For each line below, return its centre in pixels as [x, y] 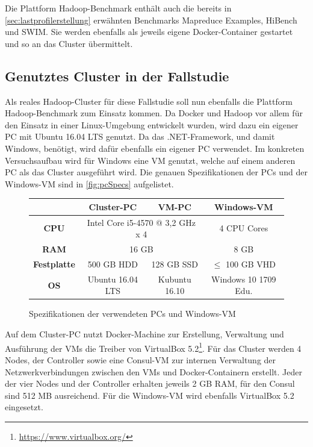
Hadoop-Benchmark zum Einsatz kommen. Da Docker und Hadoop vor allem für [154, 113]
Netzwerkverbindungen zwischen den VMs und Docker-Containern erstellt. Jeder [153, 371]
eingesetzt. [24, 407]
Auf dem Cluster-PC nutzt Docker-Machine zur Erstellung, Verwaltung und [144, 334]
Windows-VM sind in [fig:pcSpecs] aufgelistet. [89, 183]
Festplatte [54, 264]
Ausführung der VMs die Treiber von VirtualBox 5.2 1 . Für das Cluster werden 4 [153, 347]
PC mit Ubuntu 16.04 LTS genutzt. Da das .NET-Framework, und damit [140, 136]
